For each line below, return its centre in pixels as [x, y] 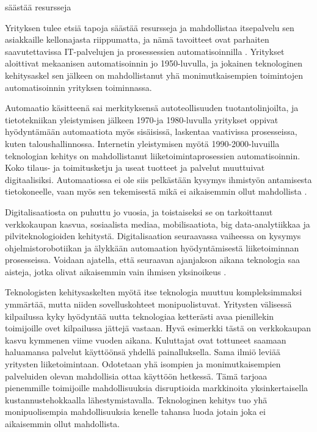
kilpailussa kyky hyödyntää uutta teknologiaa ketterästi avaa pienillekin [140, 316]
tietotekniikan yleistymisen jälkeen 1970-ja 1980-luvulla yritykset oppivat [142, 119]
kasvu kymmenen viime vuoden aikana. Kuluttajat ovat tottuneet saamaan [146, 340]
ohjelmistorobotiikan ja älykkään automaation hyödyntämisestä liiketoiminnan [152, 247]
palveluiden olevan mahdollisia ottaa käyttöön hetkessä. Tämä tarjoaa [136, 376]
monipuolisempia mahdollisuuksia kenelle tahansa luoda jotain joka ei [135, 412]
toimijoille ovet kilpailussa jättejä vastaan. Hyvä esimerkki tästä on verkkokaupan [158, 328]
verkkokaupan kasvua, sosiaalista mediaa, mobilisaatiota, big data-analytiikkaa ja [158, 224]
